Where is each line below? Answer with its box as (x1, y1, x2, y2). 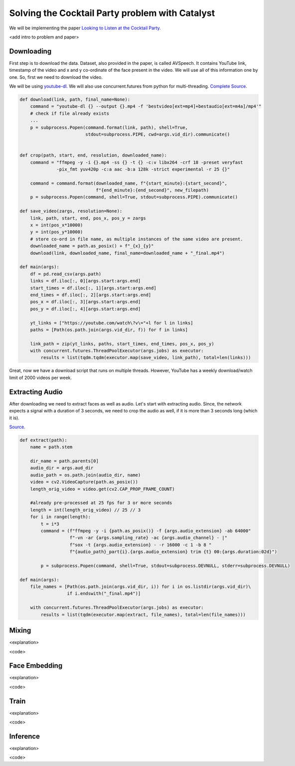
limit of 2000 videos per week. (9, 375, 72, 381)
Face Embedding (9, 661, 63, 670)
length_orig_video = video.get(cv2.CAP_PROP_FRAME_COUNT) (30, 486, 175, 492)
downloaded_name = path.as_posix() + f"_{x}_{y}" (30, 243, 154, 249)
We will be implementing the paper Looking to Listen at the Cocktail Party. (9, 25, 161, 31)
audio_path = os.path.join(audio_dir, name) (30, 472, 141, 478)
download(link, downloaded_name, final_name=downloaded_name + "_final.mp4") (30, 250, 225, 256)
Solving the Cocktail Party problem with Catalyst (9, 7, 215, 18)
